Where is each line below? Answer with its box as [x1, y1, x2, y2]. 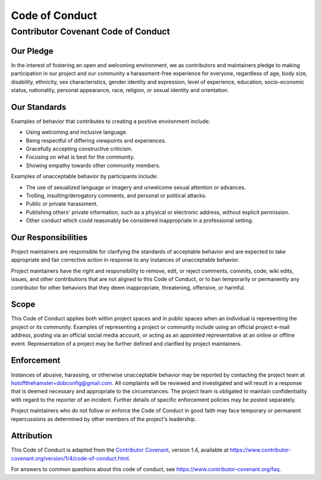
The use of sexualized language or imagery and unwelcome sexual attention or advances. [26, 184, 246, 191]
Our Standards [11, 102, 67, 112]
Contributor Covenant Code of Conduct [11, 26, 171, 37]
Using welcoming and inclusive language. [26, 128, 128, 136]
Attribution [11, 431, 53, 441]
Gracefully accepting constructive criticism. [26, 145, 133, 152]
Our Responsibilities [11, 232, 88, 242]
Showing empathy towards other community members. [26, 162, 160, 169]
